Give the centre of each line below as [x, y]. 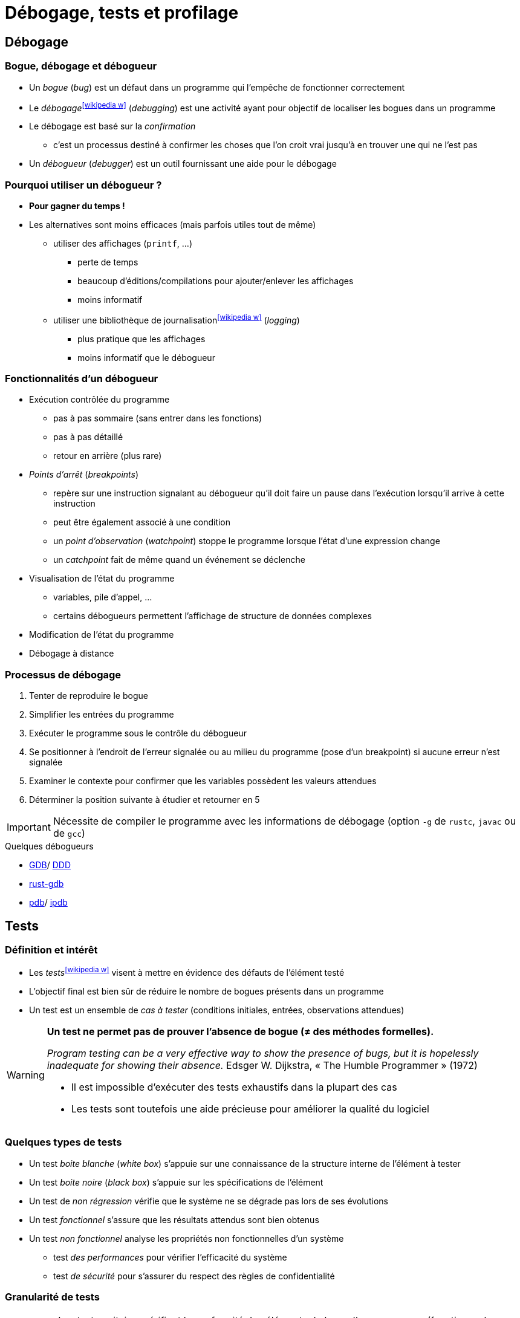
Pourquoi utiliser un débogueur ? [83, 185]
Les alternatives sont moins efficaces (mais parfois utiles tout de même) [173, 224]
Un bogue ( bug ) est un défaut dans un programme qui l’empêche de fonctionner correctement [217, 87]
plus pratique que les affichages [141, 339]
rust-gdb [47, 884]
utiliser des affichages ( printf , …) [123, 243]
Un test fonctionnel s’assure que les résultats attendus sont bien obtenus [174, 1219]
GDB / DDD [50, 865]
